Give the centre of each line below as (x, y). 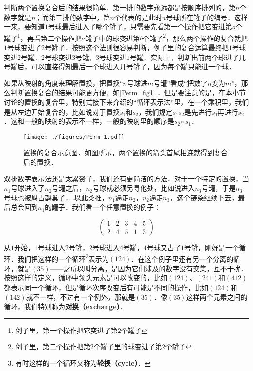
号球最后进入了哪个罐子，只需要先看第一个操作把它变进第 (140, 27)
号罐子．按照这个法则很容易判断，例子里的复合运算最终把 (137, 48)
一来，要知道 (24, 27)
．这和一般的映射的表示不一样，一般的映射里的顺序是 (89, 121)
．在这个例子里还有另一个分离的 (182, 259)
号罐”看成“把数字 (181, 83)
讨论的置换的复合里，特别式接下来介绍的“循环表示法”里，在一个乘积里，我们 (126, 102)
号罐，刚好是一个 (212, 247)
